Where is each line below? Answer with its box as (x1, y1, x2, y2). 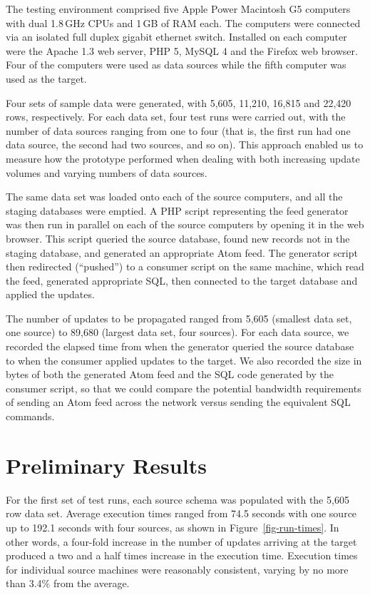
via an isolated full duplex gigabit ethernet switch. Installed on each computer (6, 29, 347, 44)
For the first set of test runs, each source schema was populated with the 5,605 (6, 492, 349, 507)
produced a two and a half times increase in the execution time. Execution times (6, 548, 358, 563)
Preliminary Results (6, 450, 207, 479)
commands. (6, 409, 55, 424)
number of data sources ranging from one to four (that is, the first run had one (6, 123, 351, 138)
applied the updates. (6, 287, 95, 302)
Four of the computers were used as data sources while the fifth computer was (6, 57, 346, 72)
